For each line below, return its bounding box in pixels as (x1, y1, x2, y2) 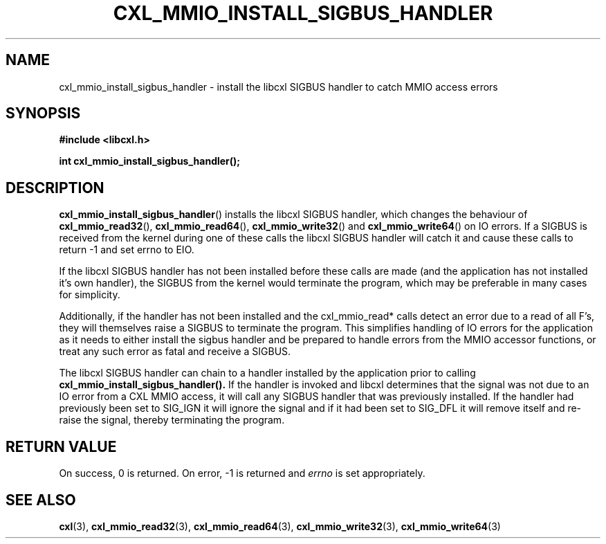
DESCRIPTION (6, 179, 104, 197)
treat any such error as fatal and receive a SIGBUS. (59, 345, 291, 358)
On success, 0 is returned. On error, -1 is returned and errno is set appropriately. (59, 467, 425, 480)
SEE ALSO (6, 491, 76, 509)
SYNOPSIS (6, 105, 81, 123)
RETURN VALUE (6, 437, 117, 455)
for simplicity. (59, 289, 120, 301)
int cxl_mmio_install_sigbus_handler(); (59, 155, 241, 167)
